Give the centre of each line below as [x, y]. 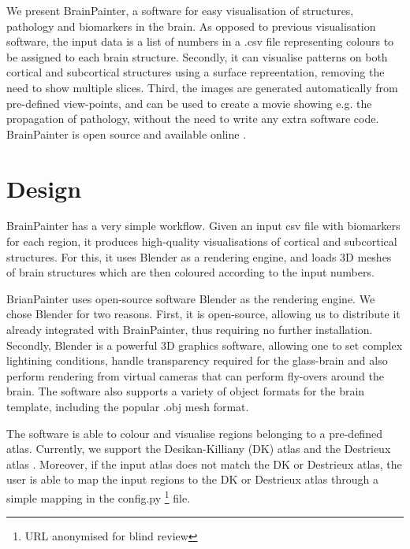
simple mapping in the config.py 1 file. [99, 496]
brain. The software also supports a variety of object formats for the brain [186, 391]
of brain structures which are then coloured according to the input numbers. [190, 272]
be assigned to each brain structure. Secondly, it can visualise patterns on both [197, 56]
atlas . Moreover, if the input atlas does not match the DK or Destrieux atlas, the [204, 464]
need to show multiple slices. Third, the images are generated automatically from [202, 87]
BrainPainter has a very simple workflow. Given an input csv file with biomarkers [203, 226]
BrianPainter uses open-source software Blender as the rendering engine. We [191, 298]
